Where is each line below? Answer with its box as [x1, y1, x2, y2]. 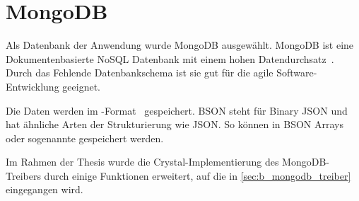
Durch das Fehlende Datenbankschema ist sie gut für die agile [6, 65, 273, 80]
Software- [276, 65, 317, 80]
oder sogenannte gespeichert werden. [6, 130, 164, 145]
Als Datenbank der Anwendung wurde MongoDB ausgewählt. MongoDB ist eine [6, 38, 354, 52]
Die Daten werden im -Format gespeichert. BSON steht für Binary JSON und [6, 103, 348, 117]
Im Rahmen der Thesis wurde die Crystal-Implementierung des [6, 154, 279, 169]
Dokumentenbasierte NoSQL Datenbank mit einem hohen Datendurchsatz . [6, 51, 334, 66]
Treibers [6, 168, 41, 183]
